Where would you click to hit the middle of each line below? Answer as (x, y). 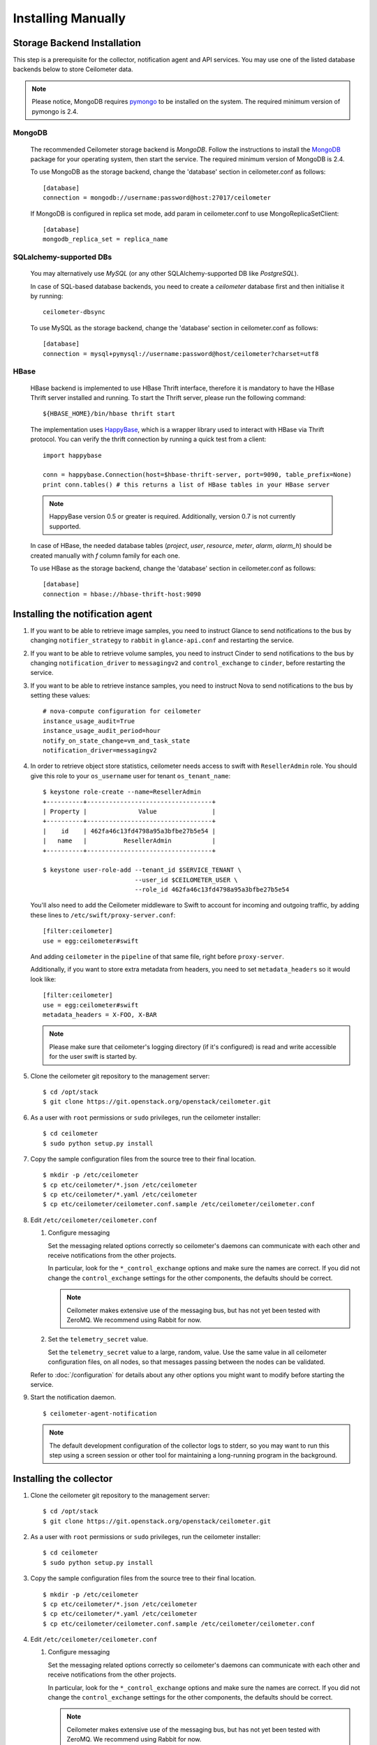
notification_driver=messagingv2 (100, 751)
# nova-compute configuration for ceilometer (122, 711)
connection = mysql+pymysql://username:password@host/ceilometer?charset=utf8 (181, 354)
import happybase (72, 455)
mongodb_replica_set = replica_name (105, 239)
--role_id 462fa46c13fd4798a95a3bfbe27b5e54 (212, 890)
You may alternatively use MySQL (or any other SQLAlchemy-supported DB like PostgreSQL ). (164, 274)
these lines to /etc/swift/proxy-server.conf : (103, 915)
